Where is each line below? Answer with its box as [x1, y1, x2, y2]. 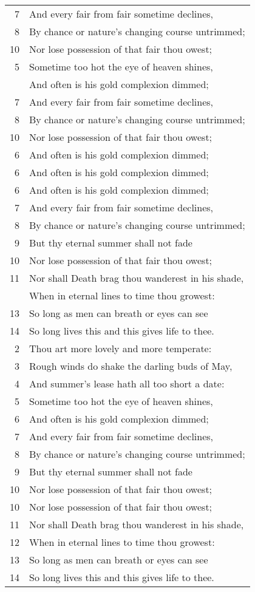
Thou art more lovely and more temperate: [29, 341, 212, 355]
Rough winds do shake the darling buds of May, [29, 359, 233, 373]
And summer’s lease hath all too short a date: [29, 376, 225, 390]
